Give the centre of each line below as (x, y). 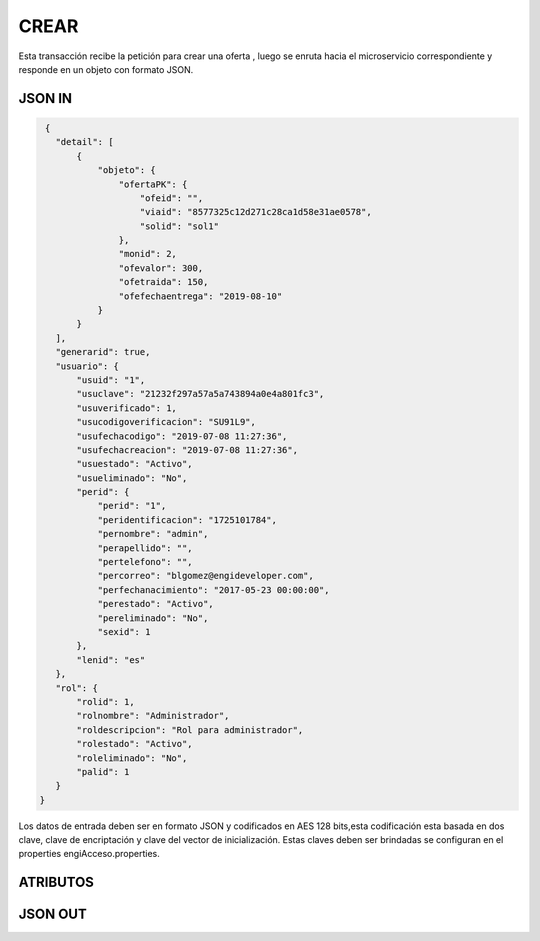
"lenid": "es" (111, 659)
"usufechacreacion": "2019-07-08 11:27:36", (187, 449)
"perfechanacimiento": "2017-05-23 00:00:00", (213, 589)
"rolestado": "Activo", (135, 744)
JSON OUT (52, 914)
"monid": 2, (147, 254)
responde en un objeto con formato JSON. (106, 69)
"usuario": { (87, 366)
